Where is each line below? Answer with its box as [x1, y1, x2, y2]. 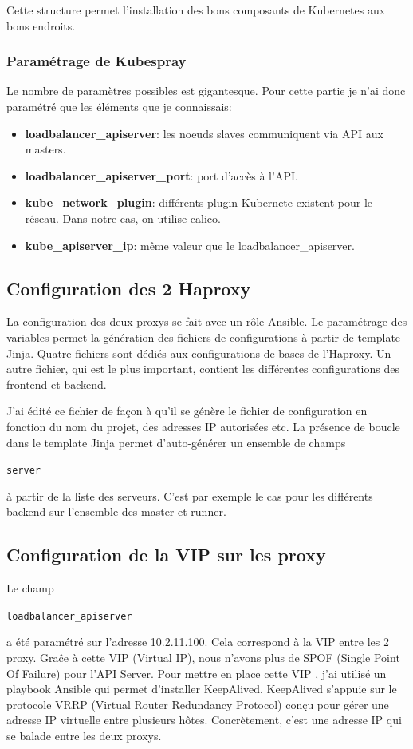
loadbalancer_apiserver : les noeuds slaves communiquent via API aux [25, 125, 383, 141]
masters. [25, 141, 66, 157]
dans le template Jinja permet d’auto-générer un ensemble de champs [6, 434, 346, 450]
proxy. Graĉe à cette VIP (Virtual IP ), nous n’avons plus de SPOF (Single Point [6, 649, 400, 665]
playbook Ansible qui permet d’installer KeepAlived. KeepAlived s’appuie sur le [6, 680, 397, 697]
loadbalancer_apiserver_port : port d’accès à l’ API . [25, 167, 298, 184]
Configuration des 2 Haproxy [6, 275, 251, 300]
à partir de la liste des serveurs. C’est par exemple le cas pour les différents [6, 487, 373, 504]
